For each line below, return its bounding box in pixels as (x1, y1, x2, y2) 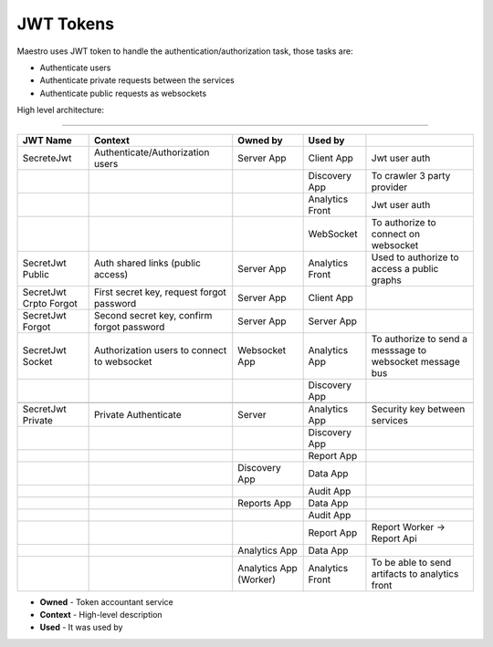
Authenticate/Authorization (93, 146, 210, 159)
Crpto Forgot (22, 297, 78, 309)
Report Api (371, 532, 417, 545)
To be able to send (371, 556, 452, 569)
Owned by (237, 133, 283, 146)
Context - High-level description (39, 609, 163, 620)
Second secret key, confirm (93, 308, 213, 321)
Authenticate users (39, 62, 111, 73)
